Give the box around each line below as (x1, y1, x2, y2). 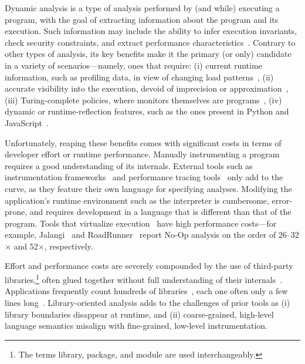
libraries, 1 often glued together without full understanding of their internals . (5, 272, 283, 285)
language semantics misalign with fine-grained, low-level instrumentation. (5, 319, 267, 332)
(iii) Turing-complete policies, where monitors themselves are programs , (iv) (5, 93, 282, 106)
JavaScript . (5, 116, 49, 129)
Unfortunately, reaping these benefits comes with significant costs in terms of (5, 136, 282, 149)
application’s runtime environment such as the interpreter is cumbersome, (5, 194, 269, 206)
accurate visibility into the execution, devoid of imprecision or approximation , (5, 82, 289, 95)
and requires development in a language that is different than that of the (29, 205, 292, 218)
